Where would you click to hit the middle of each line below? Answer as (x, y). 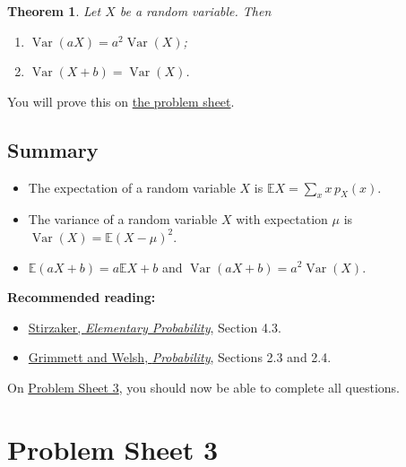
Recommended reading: (82, 297)
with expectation (282, 219)
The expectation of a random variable (132, 187)
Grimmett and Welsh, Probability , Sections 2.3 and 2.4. (180, 357)
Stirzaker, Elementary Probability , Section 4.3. (155, 327)
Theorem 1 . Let (54, 11)
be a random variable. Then (195, 11)
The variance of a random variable (123, 219)
